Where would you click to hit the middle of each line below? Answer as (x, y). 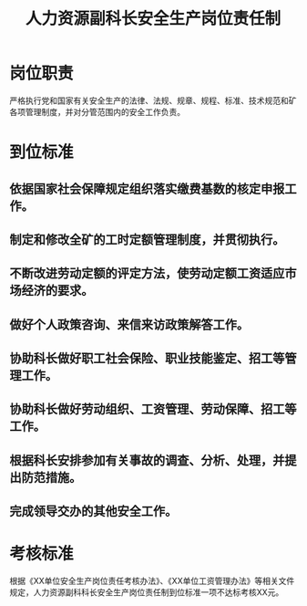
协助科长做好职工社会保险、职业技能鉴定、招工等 (147, 358)
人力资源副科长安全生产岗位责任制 (153, 19)
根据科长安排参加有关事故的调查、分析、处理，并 (147, 460)
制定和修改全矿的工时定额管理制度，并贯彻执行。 (147, 240)
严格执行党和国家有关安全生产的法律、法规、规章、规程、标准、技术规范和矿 (153, 100)
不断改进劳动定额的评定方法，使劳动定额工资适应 (147, 273)
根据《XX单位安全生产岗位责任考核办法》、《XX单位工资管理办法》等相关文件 (152, 581)
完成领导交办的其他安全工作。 (93, 512)
